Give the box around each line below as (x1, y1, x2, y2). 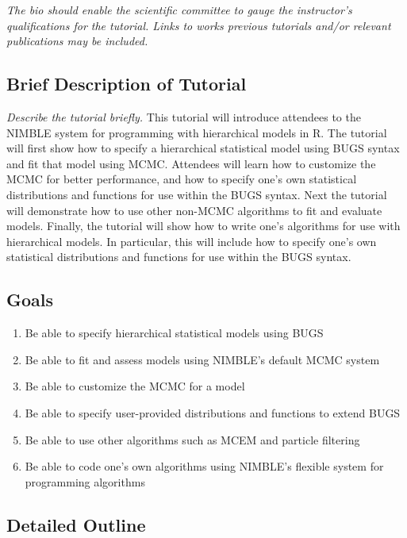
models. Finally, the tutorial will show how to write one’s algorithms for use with (6, 217, 401, 234)
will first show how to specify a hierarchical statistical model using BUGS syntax (6, 140, 400, 156)
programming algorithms (25, 473, 145, 490)
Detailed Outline (6, 512, 146, 536)
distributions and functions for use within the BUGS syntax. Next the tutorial (6, 186, 387, 202)
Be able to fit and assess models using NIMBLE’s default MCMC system (25, 351, 380, 367)
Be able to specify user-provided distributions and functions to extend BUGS (25, 404, 401, 421)
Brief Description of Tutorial (6, 71, 247, 96)
